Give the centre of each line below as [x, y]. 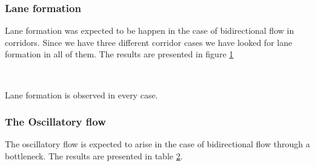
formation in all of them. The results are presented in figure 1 [119, 54]
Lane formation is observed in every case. [81, 94]
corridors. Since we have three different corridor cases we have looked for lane [149, 42]
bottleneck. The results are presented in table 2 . [94, 156]
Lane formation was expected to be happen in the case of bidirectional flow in [150, 30]
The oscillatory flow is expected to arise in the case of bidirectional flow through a [157, 144]
